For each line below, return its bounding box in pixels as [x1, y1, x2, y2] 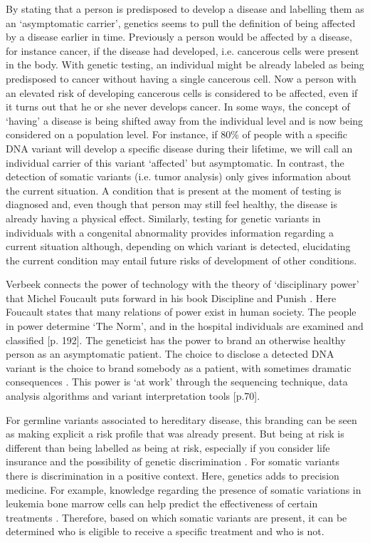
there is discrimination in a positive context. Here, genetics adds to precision [6, 468, 339, 482]
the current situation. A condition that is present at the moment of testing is [6, 182, 342, 197]
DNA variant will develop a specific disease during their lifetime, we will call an [6, 140, 353, 155]
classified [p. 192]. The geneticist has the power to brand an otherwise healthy [6, 332, 346, 347]
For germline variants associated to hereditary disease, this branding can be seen [6, 412, 357, 427]
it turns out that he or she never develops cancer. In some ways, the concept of [6, 99, 350, 114]
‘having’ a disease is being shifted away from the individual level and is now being [6, 113, 364, 128]
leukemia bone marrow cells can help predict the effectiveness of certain [6, 496, 318, 511]
